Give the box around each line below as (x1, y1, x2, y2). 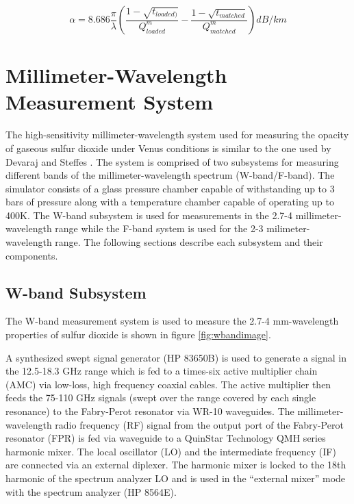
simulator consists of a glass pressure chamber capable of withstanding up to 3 (5, 181, 335, 195)
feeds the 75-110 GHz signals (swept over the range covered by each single (5, 390, 316, 405)
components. (5, 248, 58, 262)
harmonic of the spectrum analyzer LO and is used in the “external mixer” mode (5, 470, 346, 485)
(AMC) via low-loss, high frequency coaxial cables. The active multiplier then (5, 377, 331, 391)
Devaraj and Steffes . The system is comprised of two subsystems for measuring (5, 154, 339, 168)
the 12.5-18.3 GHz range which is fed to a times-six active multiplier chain (5, 364, 318, 378)
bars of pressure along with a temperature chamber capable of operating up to (5, 194, 335, 209)
